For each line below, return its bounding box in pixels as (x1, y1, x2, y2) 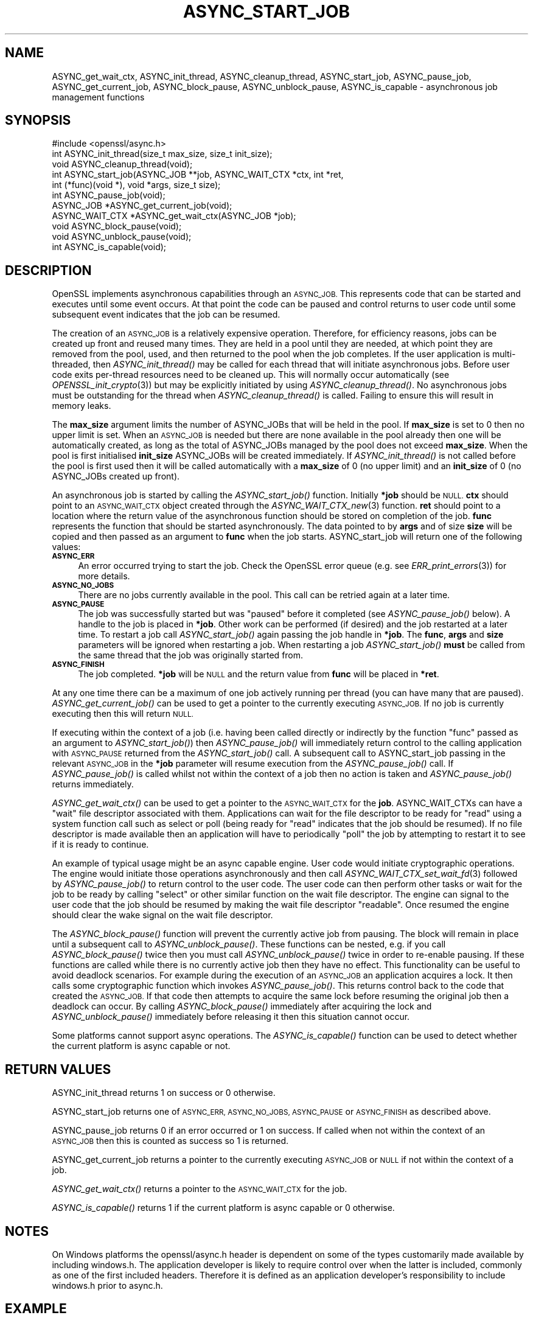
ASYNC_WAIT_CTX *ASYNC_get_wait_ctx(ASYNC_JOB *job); (52, 211, 296, 221)
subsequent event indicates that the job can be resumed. (52, 309, 280, 320)
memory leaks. (52, 400, 111, 411)
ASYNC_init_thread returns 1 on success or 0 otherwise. (52, 1087, 276, 1098)
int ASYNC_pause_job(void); (52, 190, 165, 201)
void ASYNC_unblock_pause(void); (52, 231, 192, 242)
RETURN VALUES (5, 1061, 111, 1077)
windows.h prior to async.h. (52, 1280, 163, 1291)
